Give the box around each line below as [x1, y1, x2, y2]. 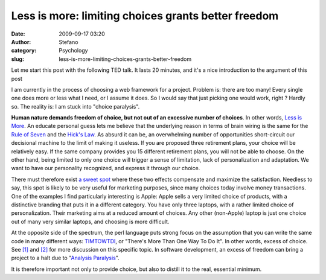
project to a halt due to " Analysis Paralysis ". [11, 254, 120, 262]
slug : [11, 55, 24, 63]
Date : [11, 30, 25, 37]
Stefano [59, 38, 78, 45]
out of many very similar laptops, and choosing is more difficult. [11, 218, 170, 225]
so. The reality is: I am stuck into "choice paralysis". [11, 103, 140, 110]
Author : [11, 38, 31, 45]
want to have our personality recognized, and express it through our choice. [11, 165, 200, 172]
